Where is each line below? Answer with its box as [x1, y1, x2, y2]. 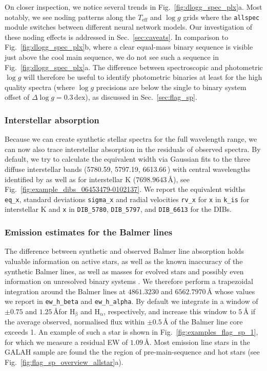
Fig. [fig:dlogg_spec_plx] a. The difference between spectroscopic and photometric [5, 61, 263, 72]
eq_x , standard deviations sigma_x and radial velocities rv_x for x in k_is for [5, 193, 250, 204]
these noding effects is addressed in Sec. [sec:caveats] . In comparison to [5, 31, 229, 42]
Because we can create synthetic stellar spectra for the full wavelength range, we [5, 134, 257, 144]
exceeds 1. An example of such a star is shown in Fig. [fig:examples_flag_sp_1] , [5, 326, 258, 337]
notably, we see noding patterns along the [5, 11, 136, 22]
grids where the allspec [183, 11, 260, 22]
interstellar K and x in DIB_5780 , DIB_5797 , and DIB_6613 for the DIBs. [5, 204, 232, 214]
